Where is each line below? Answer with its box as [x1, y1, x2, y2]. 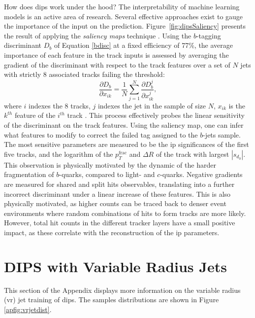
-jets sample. [203, 129, 241, 140]
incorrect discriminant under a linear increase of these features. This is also [4, 188, 231, 199]
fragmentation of [4, 169, 54, 179]
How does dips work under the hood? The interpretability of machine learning [4, 1, 240, 11]
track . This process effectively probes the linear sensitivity [67, 110, 245, 120]
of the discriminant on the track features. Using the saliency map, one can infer [4, 119, 244, 130]
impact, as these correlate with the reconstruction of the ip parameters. [4, 227, 220, 237]
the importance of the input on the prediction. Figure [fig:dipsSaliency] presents [4, 21, 246, 31]
